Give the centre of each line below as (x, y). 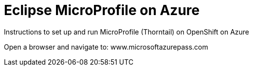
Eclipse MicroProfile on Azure (102, 10)
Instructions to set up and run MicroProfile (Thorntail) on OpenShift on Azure (127, 32)
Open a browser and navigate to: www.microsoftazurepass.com (106, 47)
